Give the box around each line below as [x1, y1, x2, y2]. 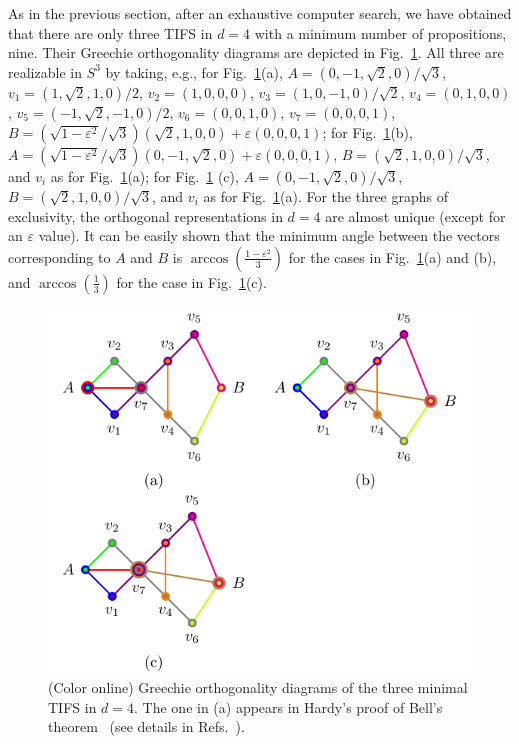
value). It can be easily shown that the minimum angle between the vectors [38, 225, 500, 246]
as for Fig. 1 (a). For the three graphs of [203, 185, 449, 206]
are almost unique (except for [325, 205, 506, 226]
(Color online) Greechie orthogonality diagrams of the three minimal [48, 677, 468, 698]
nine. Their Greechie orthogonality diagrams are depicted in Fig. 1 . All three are [8, 42, 504, 63]
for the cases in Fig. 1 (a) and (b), [288, 246, 497, 267]
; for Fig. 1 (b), [322, 121, 413, 142]
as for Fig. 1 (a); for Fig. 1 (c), [50, 165, 239, 186]
